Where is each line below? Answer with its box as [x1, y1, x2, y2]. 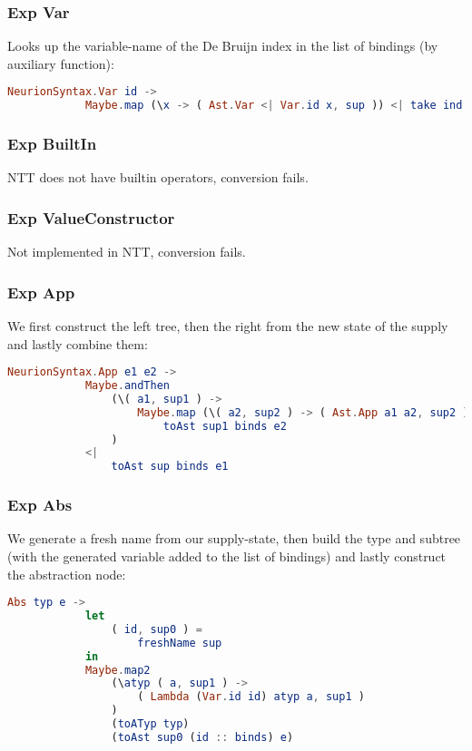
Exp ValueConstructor [7, 206, 175, 229]
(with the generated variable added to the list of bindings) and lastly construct [7, 547, 447, 565]
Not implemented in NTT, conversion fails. [7, 242, 246, 261]
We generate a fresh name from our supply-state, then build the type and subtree [7, 529, 461, 548]
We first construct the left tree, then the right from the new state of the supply [7, 317, 448, 335]
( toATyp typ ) [111, 717, 190, 731]
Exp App [7, 280, 75, 303]
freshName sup [137, 636, 222, 649]
